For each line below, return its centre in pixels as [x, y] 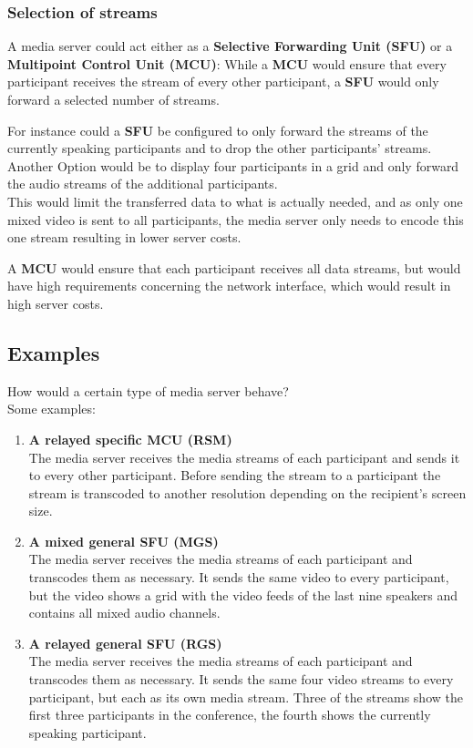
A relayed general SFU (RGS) [125, 643]
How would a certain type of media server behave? [148, 390]
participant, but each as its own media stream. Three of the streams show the [246, 697]
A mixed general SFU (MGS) [123, 541]
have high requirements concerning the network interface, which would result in [229, 286]
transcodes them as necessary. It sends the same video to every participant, [239, 577]
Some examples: [51, 409]
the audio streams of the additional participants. [143, 184]
